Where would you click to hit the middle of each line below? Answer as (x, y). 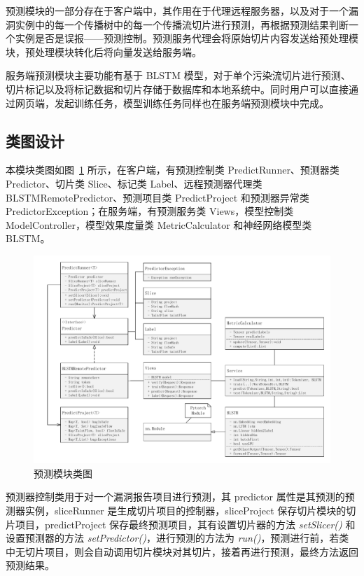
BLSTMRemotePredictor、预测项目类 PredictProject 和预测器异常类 (157, 197)
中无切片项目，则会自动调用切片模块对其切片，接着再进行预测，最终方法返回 (182, 551)
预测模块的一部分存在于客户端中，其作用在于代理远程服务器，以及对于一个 (177, 10)
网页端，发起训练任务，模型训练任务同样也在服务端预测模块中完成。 (172, 103)
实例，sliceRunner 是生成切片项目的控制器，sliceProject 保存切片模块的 (185, 510)
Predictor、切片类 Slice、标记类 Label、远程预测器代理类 (134, 183)
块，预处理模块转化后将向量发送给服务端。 (104, 51)
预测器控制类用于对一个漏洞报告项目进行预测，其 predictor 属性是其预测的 (175, 497)
